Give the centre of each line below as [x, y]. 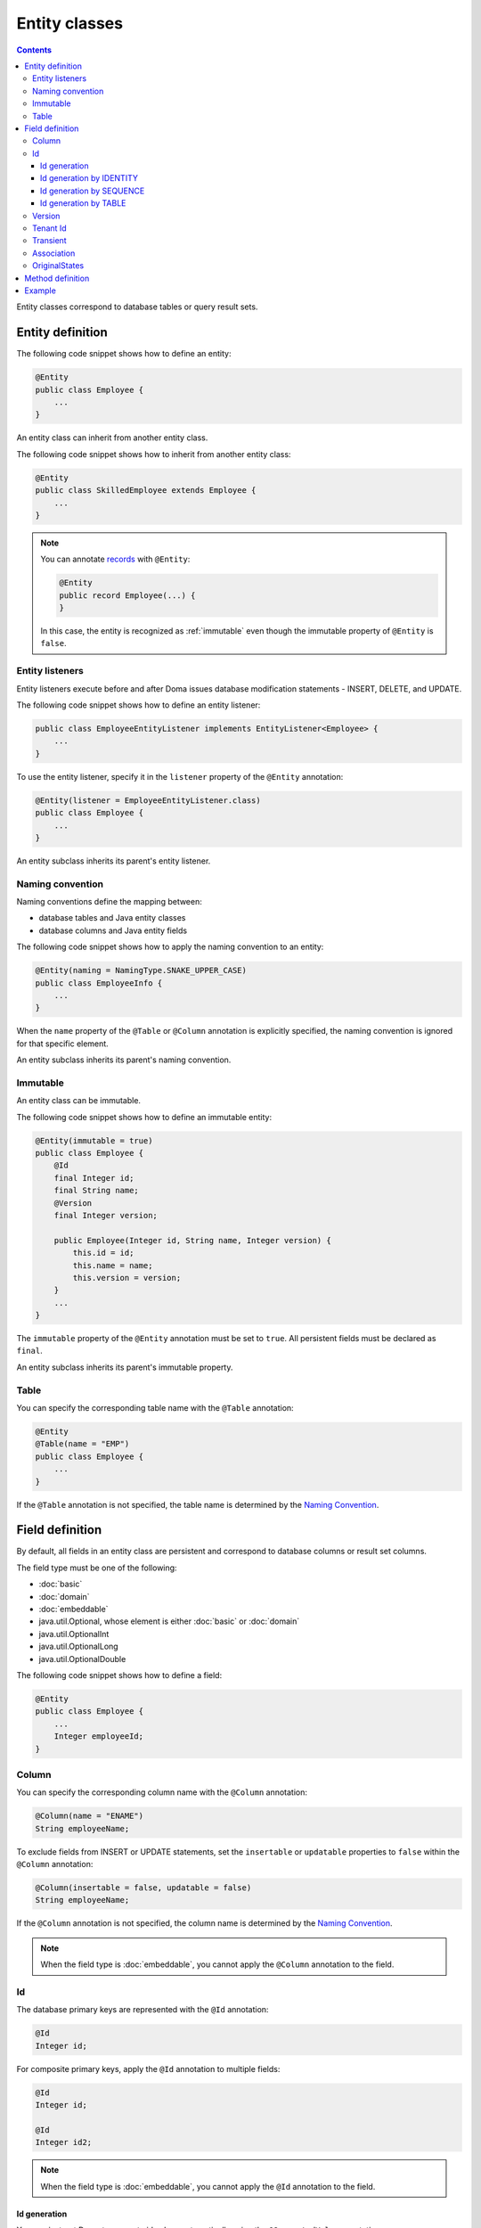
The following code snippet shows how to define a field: [119, 1675]
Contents [34, 50]
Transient [49, 241]
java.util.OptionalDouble [82, 1659]
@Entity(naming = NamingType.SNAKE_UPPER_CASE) [141, 971]
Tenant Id [49, 228]
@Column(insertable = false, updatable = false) [143, 1888]
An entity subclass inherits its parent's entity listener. [114, 861]
